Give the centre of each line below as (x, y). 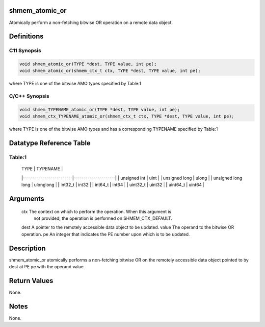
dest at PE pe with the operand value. (47, 267)
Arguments (27, 199)
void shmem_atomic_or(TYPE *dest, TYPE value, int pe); (88, 64)
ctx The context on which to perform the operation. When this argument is (96, 211)
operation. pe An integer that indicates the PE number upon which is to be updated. (106, 234)
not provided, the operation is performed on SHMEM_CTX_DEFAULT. (103, 218)
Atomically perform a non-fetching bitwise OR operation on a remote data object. (91, 23)
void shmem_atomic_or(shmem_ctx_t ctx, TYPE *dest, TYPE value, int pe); (110, 71)
